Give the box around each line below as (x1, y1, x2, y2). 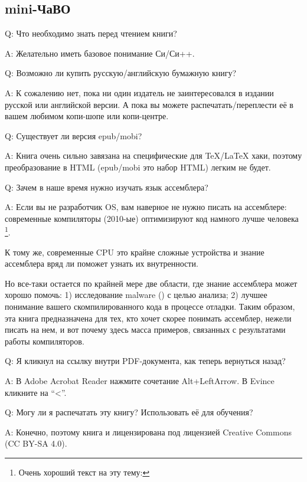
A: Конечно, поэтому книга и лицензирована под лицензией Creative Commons (5, 425, 292, 438)
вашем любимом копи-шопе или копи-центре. (5, 110, 169, 122)
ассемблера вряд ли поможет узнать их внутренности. (5, 257, 198, 270)
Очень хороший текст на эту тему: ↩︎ (18, 465, 150, 478)
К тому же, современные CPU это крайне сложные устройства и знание (5, 245, 264, 258)
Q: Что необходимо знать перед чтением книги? (5, 27, 177, 40)
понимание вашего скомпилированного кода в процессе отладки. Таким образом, (5, 300, 295, 312)
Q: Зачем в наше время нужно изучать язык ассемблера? (5, 181, 208, 193)
